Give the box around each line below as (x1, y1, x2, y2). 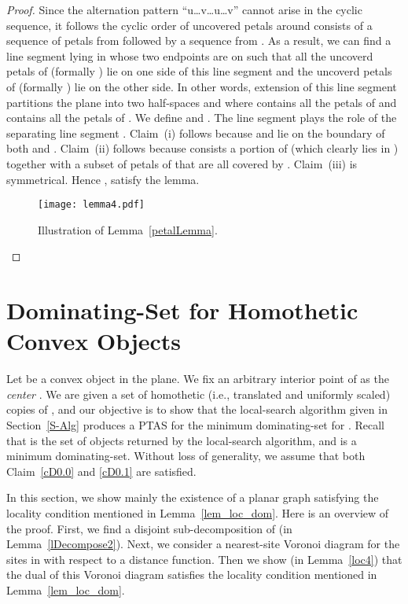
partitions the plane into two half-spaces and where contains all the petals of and (6, 94, 397, 110)
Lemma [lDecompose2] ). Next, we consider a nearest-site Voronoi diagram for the (6, 536, 400, 552)
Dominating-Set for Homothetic (6, 294, 358, 326)
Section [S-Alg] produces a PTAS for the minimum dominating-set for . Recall (6, 417, 384, 433)
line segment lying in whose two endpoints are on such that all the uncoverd (6, 47, 373, 64)
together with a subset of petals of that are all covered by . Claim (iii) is (6, 155, 358, 171)
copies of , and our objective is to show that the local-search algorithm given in (6, 401, 388, 418)
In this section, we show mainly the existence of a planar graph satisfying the (6, 489, 379, 506)
